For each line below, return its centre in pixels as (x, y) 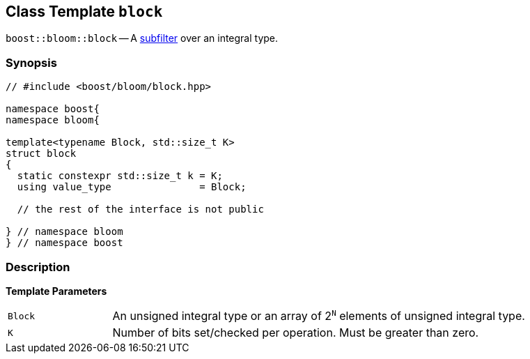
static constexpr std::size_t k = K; (120, 176)
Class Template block (84, 12)
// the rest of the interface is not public (140, 209)
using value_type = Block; (132, 187)
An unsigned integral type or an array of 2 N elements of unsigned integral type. (319, 316)
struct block (41, 154)
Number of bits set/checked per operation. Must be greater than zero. (296, 333)
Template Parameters (56, 291)
